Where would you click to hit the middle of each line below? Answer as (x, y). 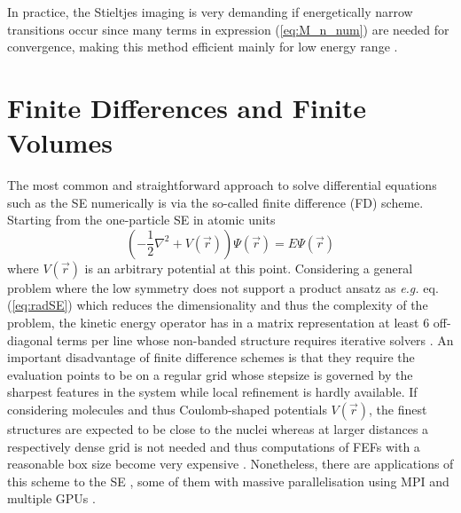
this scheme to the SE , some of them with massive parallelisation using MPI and (228, 481)
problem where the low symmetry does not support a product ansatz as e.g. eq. (223, 287)
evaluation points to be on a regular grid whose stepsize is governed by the (210, 374)
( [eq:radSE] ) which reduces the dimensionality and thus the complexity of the (218, 305)
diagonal (30, 339)
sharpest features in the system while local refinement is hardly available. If (212, 392)
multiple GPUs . (51, 498)
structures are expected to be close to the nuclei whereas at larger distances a (218, 429)
